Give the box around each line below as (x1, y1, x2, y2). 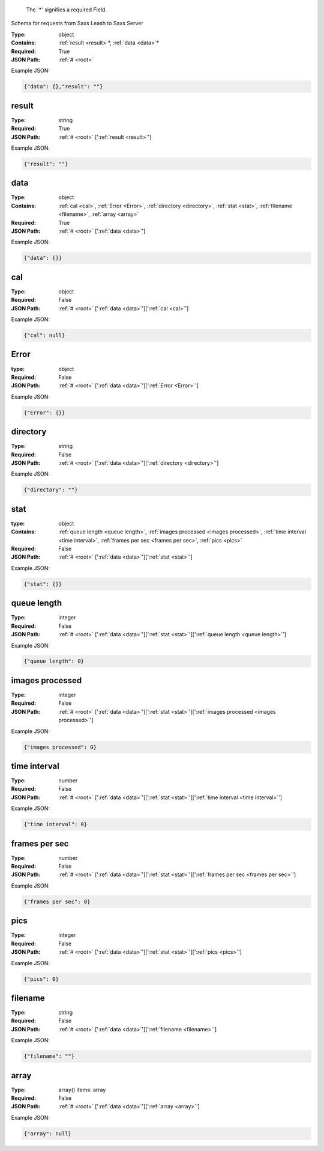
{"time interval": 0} (23, 821, 88, 828)
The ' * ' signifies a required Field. (26, 6, 107, 13)
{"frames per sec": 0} (23, 898, 91, 905)
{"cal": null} (23, 332, 65, 339)
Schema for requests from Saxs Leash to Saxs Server (11, 20, 143, 27)
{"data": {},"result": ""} (23, 83, 103, 90)
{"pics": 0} (23, 975, 59, 983)
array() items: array (58, 1086, 106, 1093)
